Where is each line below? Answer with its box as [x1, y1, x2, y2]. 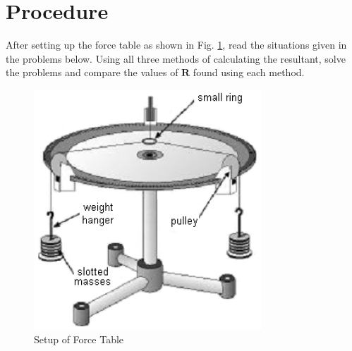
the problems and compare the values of [6, 65, 178, 80]
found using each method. [193, 65, 305, 80]
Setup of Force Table [34, 331, 124, 346]
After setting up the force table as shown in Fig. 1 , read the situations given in [6, 37, 347, 52]
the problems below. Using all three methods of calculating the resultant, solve [6, 51, 346, 66]
